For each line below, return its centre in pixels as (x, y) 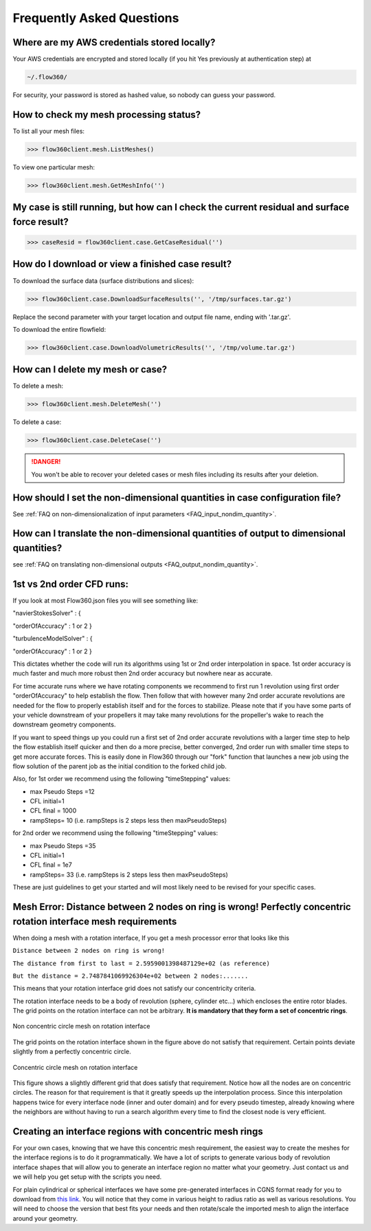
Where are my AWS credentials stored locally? (114, 42)
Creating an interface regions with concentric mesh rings (138, 1132)
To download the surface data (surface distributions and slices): (103, 281)
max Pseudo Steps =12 (63, 791)
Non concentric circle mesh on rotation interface (81, 1027)
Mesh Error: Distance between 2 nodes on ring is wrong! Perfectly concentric (182, 907)
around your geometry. (45, 1218)
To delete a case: (37, 422)
